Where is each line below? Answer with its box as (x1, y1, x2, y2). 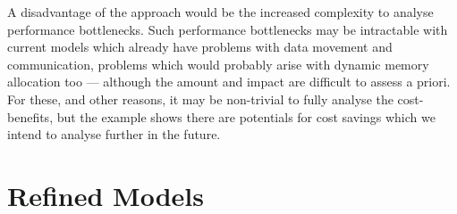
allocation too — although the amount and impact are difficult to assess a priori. (7, 72, 451, 91)
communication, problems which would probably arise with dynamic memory (7, 54, 429, 73)
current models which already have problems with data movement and (7, 37, 393, 56)
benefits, (7, 107, 54, 126)
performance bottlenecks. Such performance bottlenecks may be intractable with (7, 20, 448, 38)
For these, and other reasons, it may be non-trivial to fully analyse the (7, 89, 394, 108)
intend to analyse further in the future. (7, 125, 221, 144)
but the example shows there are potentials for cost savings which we (56, 107, 436, 126)
